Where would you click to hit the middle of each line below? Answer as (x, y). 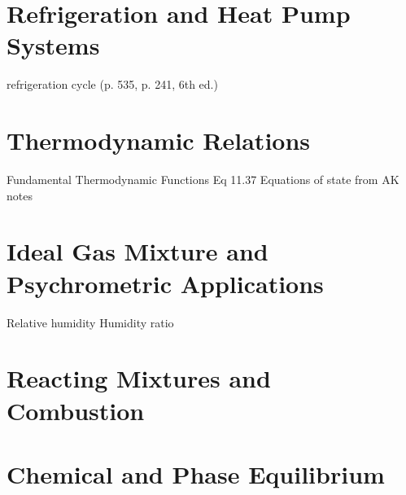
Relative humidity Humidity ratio (90, 322)
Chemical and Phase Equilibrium (196, 473)
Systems (53, 45)
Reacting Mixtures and (139, 378)
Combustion (76, 410)
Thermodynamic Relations (159, 140)
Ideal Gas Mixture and (138, 251)
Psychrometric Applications (165, 283)
